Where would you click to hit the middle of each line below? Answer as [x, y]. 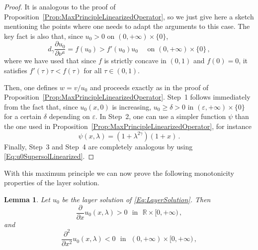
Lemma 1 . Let [27, 199]
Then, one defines [31, 87]
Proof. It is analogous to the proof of [60, 6]
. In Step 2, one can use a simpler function [161, 116]
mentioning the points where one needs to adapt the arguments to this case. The [127, 26]
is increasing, [132, 106]
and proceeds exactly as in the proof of [149, 87]
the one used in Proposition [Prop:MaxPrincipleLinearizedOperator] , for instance [128, 126]
